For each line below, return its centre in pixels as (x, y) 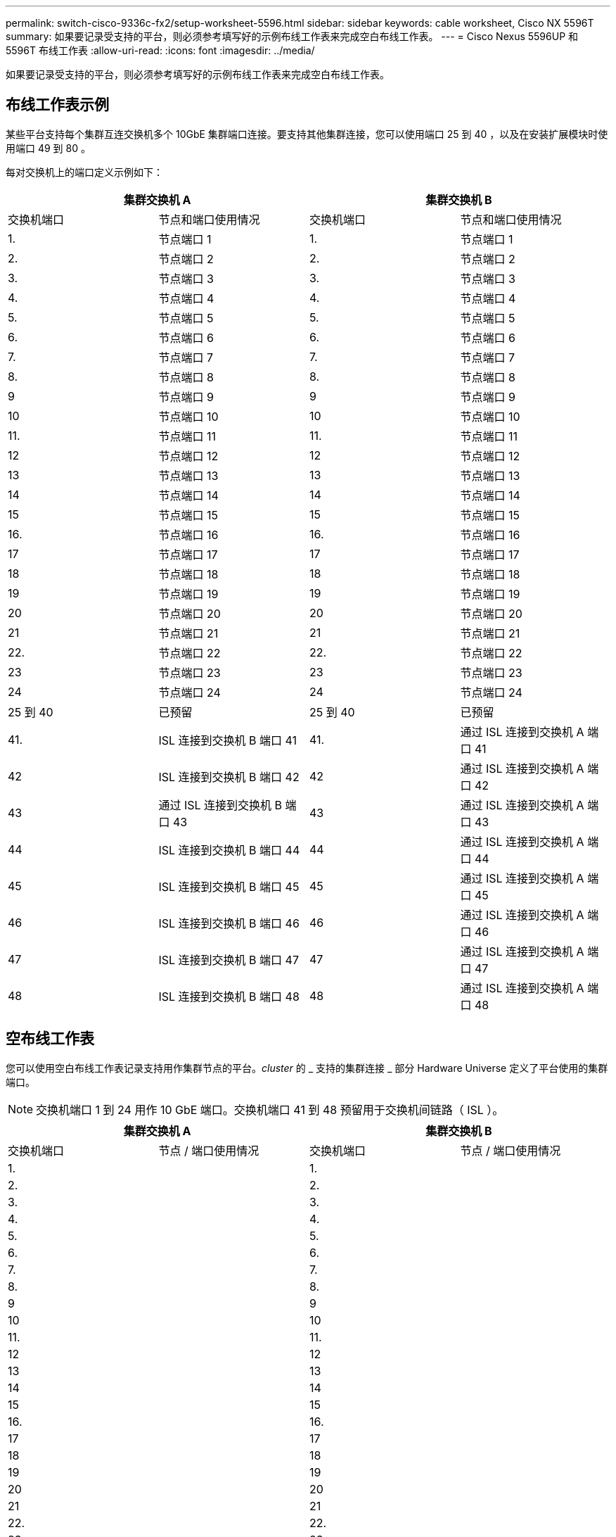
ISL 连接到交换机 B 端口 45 (229, 886)
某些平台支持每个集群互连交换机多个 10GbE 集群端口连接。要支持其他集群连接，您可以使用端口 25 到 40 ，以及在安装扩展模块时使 (307, 134)
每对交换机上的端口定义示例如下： (84, 172)
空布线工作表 (50, 1039)
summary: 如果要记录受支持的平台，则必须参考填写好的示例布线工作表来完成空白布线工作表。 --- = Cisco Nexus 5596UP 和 (292, 36)
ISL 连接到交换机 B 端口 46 (229, 923)
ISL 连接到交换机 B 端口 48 (229, 996)
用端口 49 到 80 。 (48, 148)
